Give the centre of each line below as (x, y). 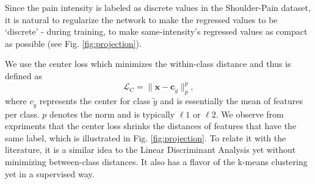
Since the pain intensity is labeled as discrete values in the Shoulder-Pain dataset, (158, 7)
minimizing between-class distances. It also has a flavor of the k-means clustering (156, 161)
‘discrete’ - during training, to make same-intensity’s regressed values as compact (156, 31)
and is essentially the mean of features (231, 100)
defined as (24, 75)
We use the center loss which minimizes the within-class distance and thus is (148, 64)
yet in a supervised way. (50, 173)
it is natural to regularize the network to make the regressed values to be (141, 19)
